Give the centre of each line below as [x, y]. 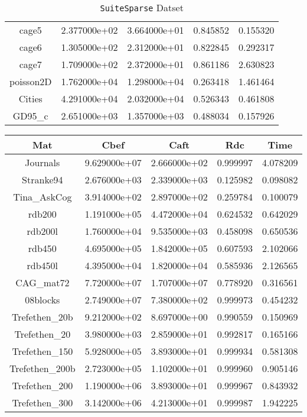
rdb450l [43, 265]
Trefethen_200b [43, 368]
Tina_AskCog [43, 197]
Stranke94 [43, 180]
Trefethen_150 [43, 351]
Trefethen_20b [43, 317]
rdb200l [43, 231]
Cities [30, 98]
